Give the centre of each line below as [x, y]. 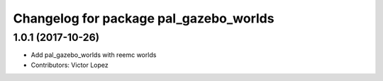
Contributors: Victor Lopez [70, 65]
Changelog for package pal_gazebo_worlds [144, 18]
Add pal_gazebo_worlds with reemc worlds [94, 55]
